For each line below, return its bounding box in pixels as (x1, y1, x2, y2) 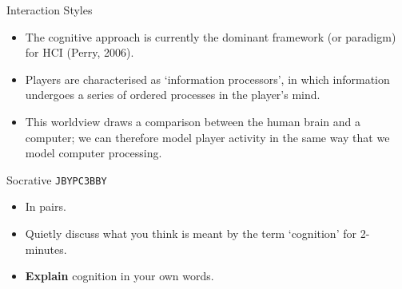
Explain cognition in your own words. (25, 267, 214, 284)
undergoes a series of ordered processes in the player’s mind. (25, 86, 320, 103)
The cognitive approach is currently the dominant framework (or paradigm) (25, 28, 396, 45)
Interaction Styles (6, 2, 93, 18)
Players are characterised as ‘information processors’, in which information (25, 70, 390, 87)
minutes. (25, 240, 67, 257)
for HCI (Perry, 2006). (25, 44, 134, 61)
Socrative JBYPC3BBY (6, 171, 107, 188)
